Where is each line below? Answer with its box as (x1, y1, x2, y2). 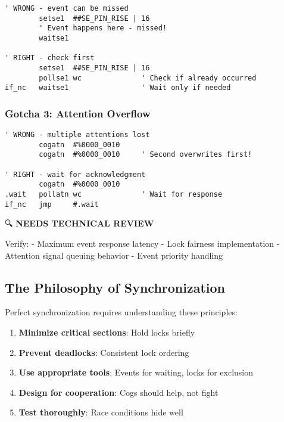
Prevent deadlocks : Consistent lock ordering (18, 346, 189, 358)
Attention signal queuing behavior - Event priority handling (5, 249, 223, 261)
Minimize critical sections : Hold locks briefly (18, 325, 195, 338)
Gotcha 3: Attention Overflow (5, 105, 151, 120)
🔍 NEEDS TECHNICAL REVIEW (5, 217, 154, 229)
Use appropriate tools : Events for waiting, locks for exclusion (18, 366, 254, 378)
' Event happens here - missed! (39, 24, 167, 33)
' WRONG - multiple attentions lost (5, 131, 150, 139)
